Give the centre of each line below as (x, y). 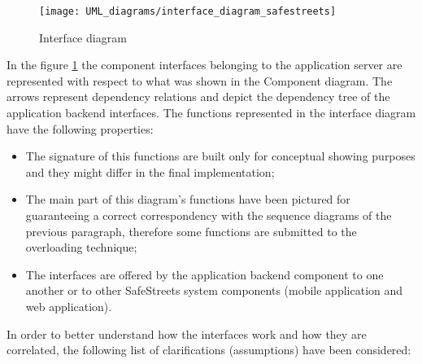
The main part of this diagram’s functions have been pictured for (188, 199)
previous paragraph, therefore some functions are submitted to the (191, 231)
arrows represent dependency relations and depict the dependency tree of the (198, 96)
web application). (69, 306)
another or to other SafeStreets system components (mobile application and (214, 290)
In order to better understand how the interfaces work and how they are (187, 333)
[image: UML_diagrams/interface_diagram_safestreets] (188, 11)
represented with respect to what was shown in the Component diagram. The (200, 80)
